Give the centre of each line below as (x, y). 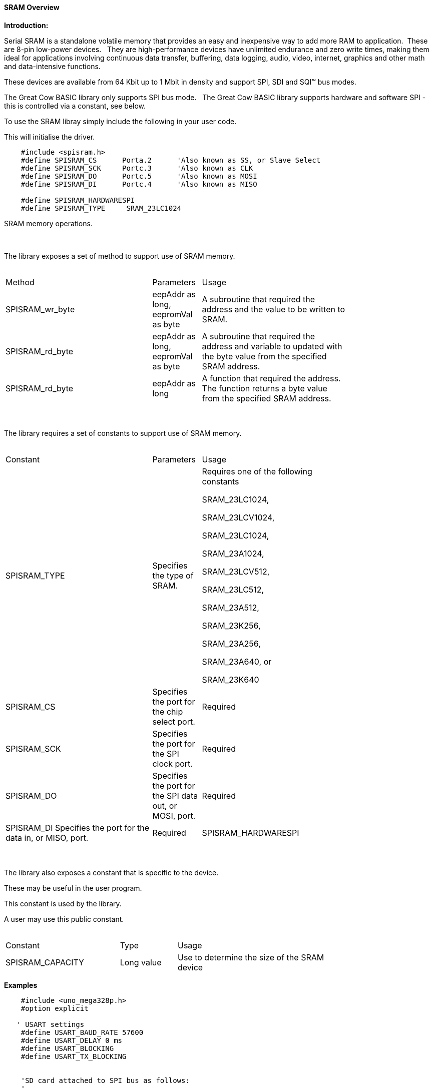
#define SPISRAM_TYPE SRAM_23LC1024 (101, 208)
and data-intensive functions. (52, 66)
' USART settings (51, 1024)
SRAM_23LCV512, (236, 571)
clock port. (172, 763)
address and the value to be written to (274, 309)
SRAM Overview (32, 7)
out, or (165, 805)
